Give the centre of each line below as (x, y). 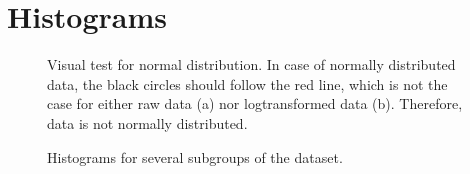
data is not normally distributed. (147, 122)
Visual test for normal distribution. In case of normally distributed (251, 64)
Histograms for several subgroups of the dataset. (195, 156)
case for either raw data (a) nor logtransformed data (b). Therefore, (255, 103)
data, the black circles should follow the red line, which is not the (247, 83)
